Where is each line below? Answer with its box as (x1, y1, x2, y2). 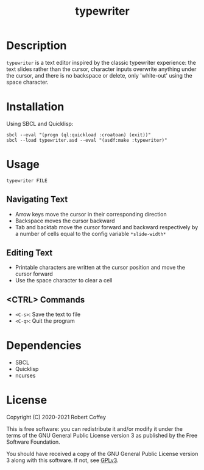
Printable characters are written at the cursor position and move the (15, 264, 186, 271)
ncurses (15, 372, 36, 380)
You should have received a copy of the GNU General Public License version (6, 450, 199, 458)
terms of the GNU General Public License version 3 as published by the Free (6, 432, 198, 439)
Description (6, 39, 67, 53)
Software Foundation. (6, 438, 61, 446)
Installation (6, 100, 65, 114)
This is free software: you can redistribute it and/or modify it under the (6, 425, 183, 433)
